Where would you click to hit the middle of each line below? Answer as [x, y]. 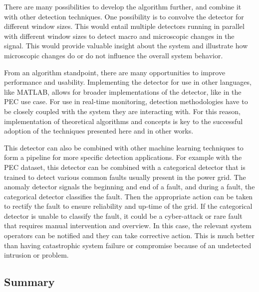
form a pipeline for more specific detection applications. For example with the [123, 157]
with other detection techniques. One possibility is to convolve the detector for [124, 16]
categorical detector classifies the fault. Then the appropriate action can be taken [129, 196]
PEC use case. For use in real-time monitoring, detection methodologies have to [126, 101]
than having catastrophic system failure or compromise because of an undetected [128, 245]
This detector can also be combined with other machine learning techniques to [124, 147]
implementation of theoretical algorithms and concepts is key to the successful [124, 121]
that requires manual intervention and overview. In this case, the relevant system [128, 225]
